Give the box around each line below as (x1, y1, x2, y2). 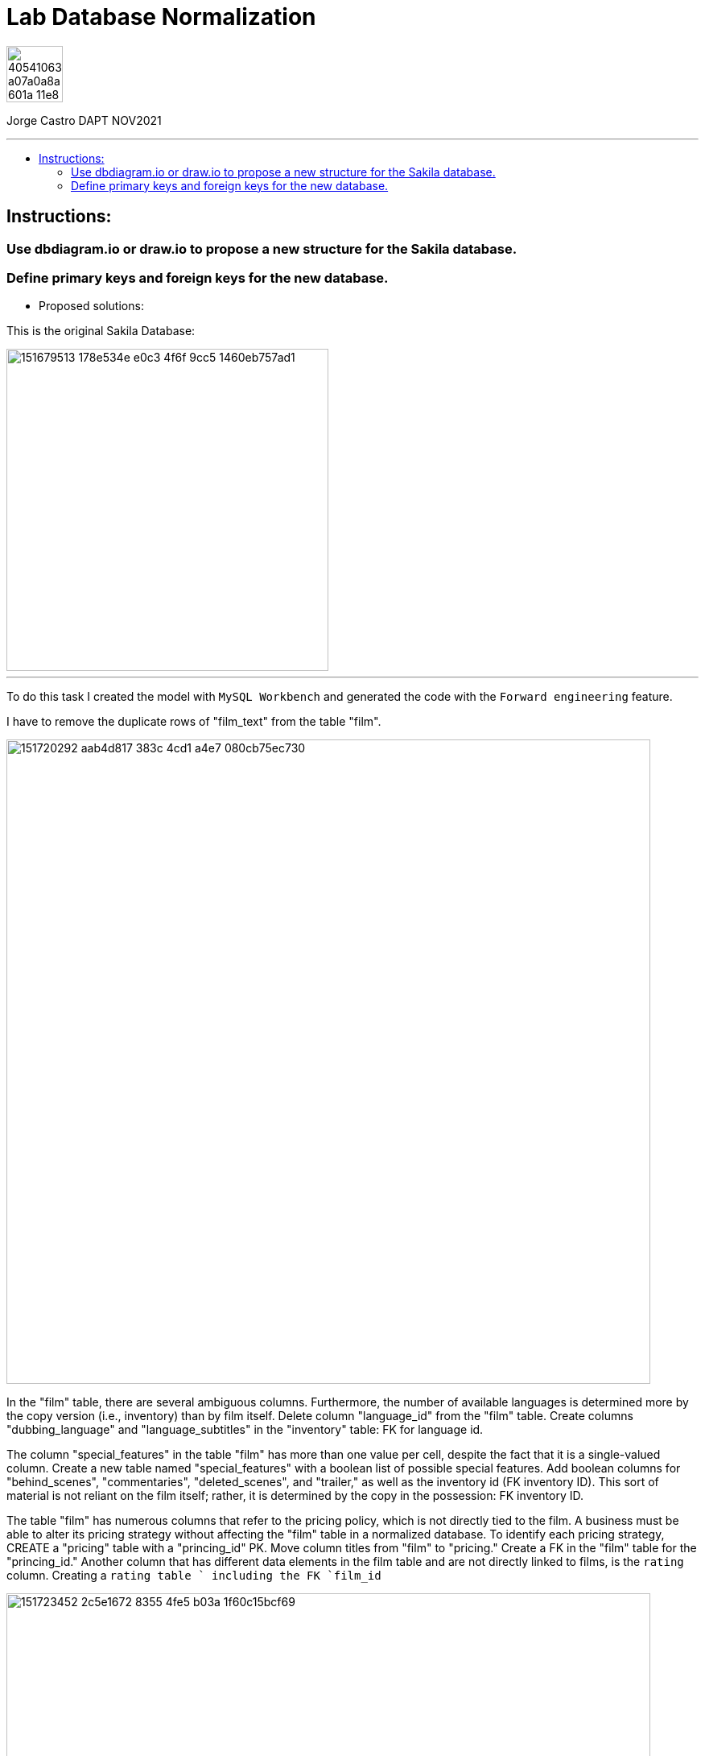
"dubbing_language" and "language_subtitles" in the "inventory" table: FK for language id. (6, 1423, 484, 1437)
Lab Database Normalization (6, 3, 316, 31)
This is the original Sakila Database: (6, 324, 196, 338)
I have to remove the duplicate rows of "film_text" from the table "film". (6, 714, 381, 729)
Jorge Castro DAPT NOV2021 (6, 113, 162, 127)
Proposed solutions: (39, 299, 144, 313)
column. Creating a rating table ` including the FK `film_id (6, 1568, 381, 1583)
